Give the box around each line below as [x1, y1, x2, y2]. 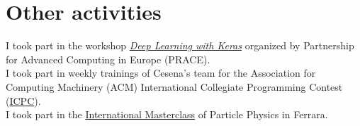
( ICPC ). [6, 93, 41, 108]
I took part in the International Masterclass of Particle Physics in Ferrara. [6, 107, 328, 122]
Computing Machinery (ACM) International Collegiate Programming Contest [6, 79, 343, 94]
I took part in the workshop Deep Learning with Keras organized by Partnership [6, 38, 354, 53]
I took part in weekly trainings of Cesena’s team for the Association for [6, 65, 316, 80]
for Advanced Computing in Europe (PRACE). [6, 51, 210, 66]
